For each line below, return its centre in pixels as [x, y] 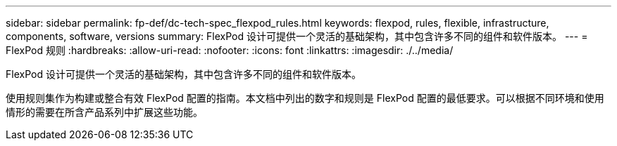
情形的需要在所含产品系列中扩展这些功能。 [104, 112]
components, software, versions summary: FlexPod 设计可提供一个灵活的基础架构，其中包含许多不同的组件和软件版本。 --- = [297, 36]
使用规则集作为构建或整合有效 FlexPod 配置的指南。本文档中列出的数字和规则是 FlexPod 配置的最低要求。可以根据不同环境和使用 [305, 98]
